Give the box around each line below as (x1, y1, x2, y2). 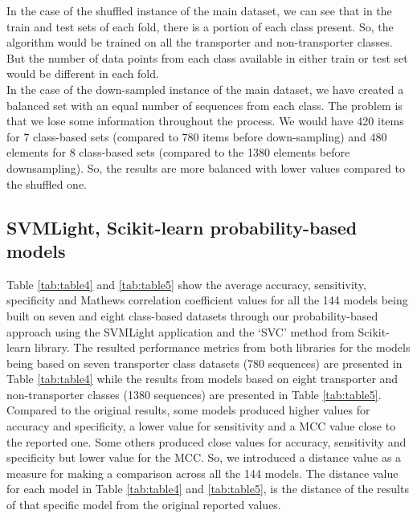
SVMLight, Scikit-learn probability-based (6, 214, 358, 239)
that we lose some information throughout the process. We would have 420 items (6, 112, 404, 129)
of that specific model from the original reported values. (6, 496, 281, 513)
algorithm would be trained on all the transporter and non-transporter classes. (6, 34, 393, 51)
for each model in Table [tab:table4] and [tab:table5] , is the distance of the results (6, 480, 409, 497)
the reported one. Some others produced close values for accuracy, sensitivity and (6, 433, 407, 450)
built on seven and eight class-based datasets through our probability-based (6, 307, 378, 324)
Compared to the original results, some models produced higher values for (6, 402, 370, 418)
